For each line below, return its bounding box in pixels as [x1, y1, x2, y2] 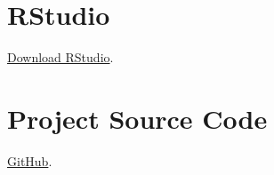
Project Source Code [7, 99, 268, 136]
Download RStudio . [7, 48, 114, 67]
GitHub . [7, 151, 52, 170]
